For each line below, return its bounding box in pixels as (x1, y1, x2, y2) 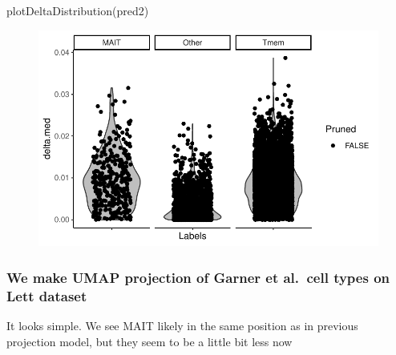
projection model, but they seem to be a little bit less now (6, 333, 293, 349)
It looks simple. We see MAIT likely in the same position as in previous (6, 317, 358, 334)
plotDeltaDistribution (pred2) (6, 2, 149, 18)
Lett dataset (6, 285, 87, 305)
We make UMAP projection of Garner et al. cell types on (6, 267, 390, 287)
